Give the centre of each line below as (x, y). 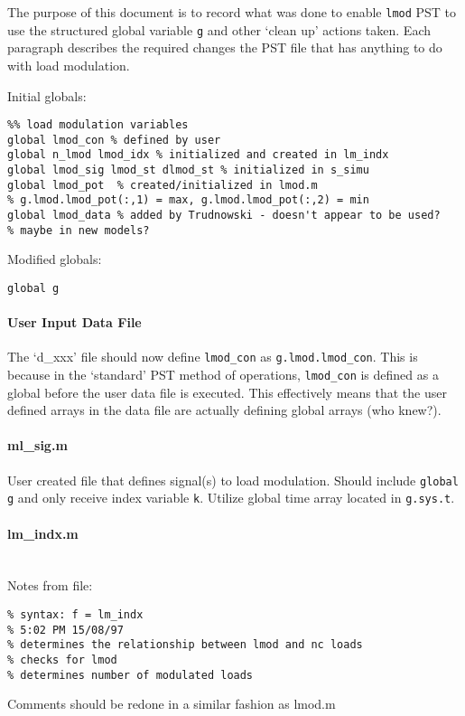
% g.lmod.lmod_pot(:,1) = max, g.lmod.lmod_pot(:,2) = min (188, 200)
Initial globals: (47, 95)
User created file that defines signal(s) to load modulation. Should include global (233, 480)
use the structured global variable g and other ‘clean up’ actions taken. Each (219, 29)
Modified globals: (55, 259)
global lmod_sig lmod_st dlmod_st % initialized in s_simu (188, 170)
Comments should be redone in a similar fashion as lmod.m (172, 704)
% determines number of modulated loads (130, 675)
